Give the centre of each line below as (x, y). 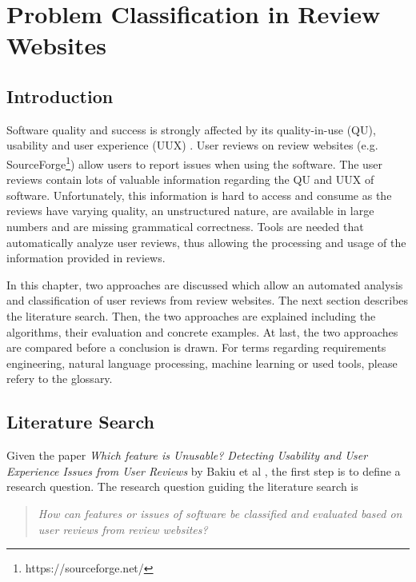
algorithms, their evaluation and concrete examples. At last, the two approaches (202, 331)
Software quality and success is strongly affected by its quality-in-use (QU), (191, 129)
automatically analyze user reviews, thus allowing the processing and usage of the (206, 242)
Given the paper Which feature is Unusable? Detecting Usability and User (187, 455)
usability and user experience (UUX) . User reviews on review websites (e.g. (192, 145)
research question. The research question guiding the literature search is (182, 486)
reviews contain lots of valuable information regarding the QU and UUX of (190, 179)
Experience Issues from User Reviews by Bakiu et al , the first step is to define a (204, 470)
